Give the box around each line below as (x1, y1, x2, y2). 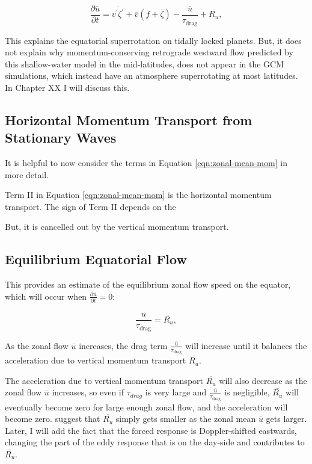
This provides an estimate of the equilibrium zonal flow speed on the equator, (5, 278, 291, 291)
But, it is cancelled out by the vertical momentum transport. (5, 220, 229, 233)
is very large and (145, 386, 207, 398)
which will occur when (5, 289, 87, 302)
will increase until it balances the (185, 339, 307, 351)
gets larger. (266, 412, 307, 425)
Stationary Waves (5, 128, 117, 147)
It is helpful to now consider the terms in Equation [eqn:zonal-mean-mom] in (5, 156, 287, 169)
